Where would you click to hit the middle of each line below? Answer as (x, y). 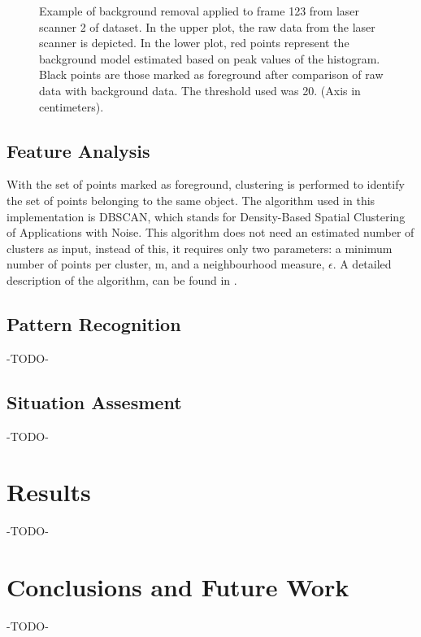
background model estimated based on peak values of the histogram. (210, 58)
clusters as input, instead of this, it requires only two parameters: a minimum (200, 248)
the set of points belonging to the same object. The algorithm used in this (191, 200)
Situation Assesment (94, 401)
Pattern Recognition (94, 323)
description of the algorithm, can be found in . (122, 279)
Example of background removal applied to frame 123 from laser (200, 11)
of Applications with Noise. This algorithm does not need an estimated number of (210, 232)
